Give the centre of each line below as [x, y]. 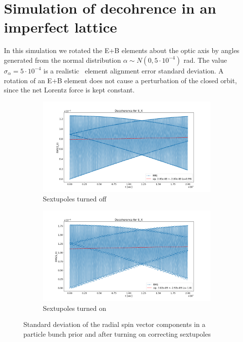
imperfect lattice [61, 27]
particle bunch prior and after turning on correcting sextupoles [117, 333]
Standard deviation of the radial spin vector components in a [114, 324]
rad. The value [205, 60]
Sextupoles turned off [75, 199]
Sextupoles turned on [75, 308]
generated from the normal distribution [63, 60]
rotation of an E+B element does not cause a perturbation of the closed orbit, [121, 80]
